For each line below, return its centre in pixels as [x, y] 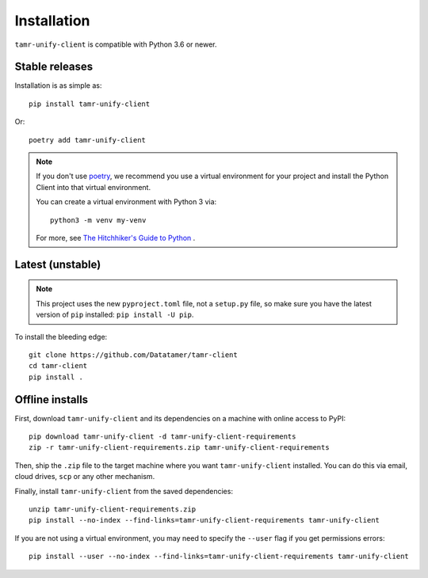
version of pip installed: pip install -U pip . [115, 315]
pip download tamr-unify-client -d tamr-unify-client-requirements [162, 437]
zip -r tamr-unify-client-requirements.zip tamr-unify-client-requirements [179, 448]
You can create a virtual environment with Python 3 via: [126, 202]
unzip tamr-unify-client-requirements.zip [113, 509]
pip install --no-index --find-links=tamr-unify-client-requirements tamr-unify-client [204, 520]
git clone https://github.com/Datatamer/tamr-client [133, 355]
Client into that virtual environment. [93, 187]
